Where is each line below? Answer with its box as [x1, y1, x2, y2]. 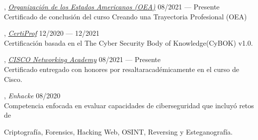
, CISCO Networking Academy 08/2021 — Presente [4, 54, 161, 65]
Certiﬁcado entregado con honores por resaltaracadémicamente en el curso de [4, 64, 239, 74]
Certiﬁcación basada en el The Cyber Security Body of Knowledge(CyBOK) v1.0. [4, 37, 253, 48]
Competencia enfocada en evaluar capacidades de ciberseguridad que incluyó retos [4, 100, 254, 110]
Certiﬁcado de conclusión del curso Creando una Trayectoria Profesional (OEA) [4, 11, 247, 21]
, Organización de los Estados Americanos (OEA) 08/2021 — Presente [4, 1, 220, 11]
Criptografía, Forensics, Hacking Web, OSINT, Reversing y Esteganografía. [4, 126, 233, 137]
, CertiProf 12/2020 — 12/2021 [4, 28, 100, 38]
